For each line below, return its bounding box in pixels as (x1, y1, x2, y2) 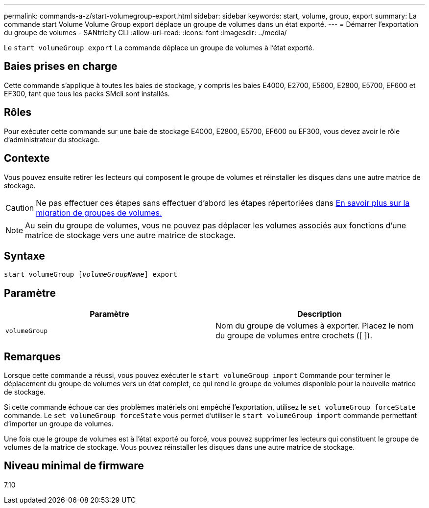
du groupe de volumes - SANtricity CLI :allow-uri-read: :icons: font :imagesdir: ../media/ (4, 28, 287, 37)
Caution (5, 202, 34, 213)
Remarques (4, 350, 61, 363)
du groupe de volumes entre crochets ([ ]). (215, 331, 373, 341)
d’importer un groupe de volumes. (4, 420, 114, 428)
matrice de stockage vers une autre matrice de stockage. (25, 230, 236, 240)
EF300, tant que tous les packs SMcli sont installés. (4, 89, 170, 98)
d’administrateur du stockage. (4, 135, 100, 144)
